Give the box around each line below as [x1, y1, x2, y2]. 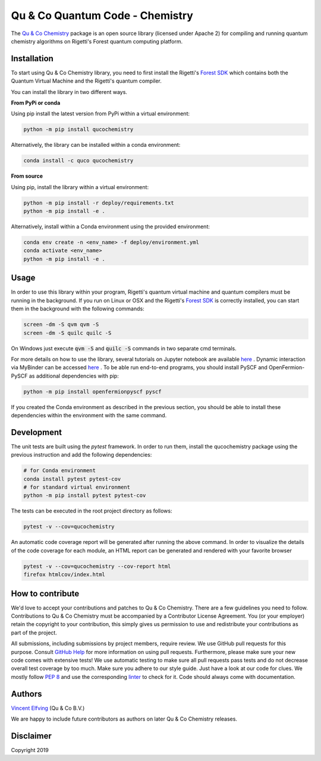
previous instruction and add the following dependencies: [11, 451, 152, 458]
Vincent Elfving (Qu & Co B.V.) [11, 705, 85, 712]
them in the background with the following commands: [11, 305, 145, 312]
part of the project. [11, 629, 58, 636]
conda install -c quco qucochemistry [23, 158, 134, 164]
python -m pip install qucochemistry [23, 126, 134, 133]
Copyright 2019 [11, 747, 49, 754]
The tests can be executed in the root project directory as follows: [11, 507, 172, 514]
